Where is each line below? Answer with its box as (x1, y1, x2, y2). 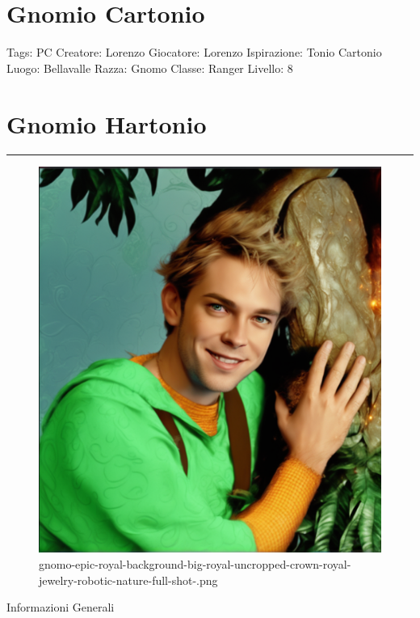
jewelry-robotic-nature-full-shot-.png (39, 571, 218, 588)
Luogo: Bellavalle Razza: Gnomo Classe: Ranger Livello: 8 (6, 59, 293, 76)
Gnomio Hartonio (6, 107, 207, 140)
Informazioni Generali (6, 599, 115, 616)
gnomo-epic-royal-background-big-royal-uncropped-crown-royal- (39, 556, 351, 573)
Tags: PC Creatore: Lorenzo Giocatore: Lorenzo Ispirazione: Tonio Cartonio (6, 44, 382, 61)
